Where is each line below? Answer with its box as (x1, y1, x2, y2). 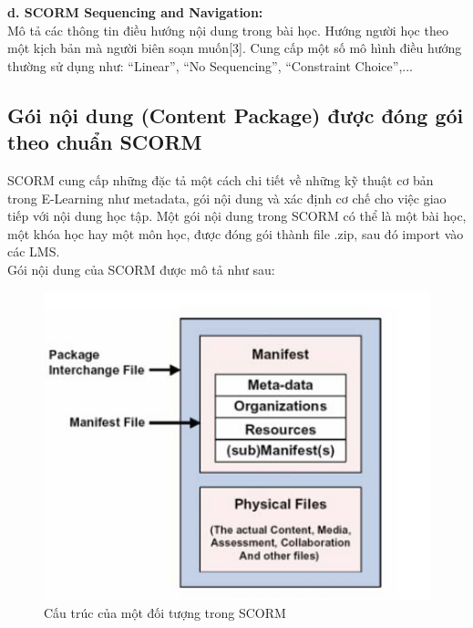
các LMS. (7, 242, 60, 261)
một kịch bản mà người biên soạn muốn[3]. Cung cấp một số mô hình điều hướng (7, 38, 462, 58)
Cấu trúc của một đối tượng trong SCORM (44, 602, 286, 622)
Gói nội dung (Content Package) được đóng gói (7, 100, 464, 129)
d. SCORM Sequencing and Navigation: (7, 3, 263, 21)
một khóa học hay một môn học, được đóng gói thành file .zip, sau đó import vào (7, 224, 464, 243)
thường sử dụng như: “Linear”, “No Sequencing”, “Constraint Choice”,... (7, 56, 413, 75)
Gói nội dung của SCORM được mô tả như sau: (7, 259, 275, 278)
